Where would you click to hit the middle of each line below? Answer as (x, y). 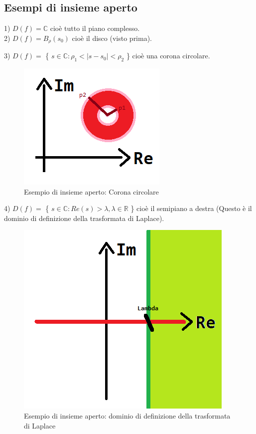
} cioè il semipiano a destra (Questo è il (191, 208)
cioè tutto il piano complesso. (95, 28)
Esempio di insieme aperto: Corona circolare (91, 191)
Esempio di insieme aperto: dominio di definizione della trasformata (127, 416)
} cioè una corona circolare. (168, 56)
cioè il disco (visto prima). (112, 38)
